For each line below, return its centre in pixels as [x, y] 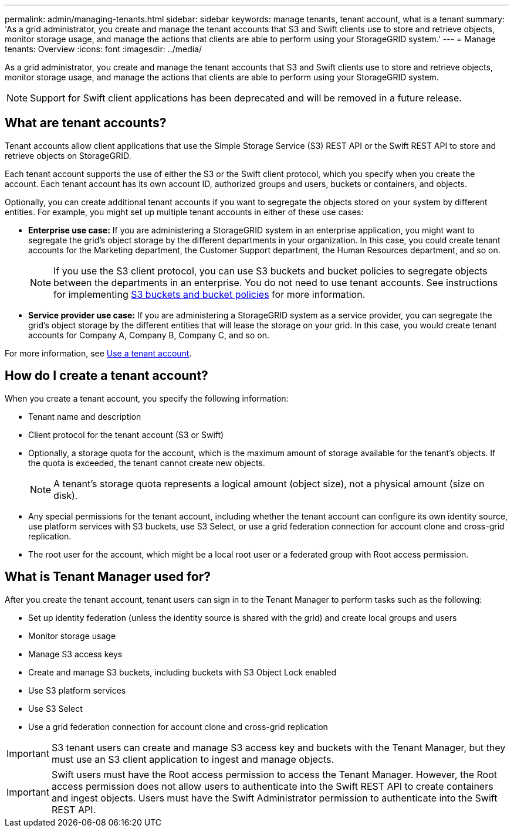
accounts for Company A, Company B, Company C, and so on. [149, 335]
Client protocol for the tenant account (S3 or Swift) [126, 434]
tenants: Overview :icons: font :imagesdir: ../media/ [104, 49]
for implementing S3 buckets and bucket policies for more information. [209, 294]
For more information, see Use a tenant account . [98, 353]
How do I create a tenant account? [106, 376]
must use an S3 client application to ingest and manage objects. [193, 759]
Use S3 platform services [77, 690]
